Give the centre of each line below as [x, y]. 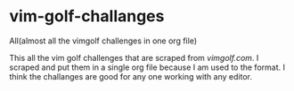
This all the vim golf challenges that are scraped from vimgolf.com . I [134, 57]
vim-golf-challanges [87, 16]
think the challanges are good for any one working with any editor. [131, 76]
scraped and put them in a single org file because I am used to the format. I [147, 67]
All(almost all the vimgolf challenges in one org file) [103, 41]
